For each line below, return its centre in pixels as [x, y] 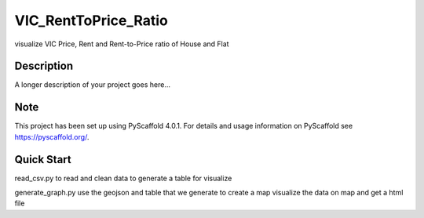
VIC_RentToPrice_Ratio [91, 20]
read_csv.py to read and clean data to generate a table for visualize [123, 178]
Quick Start [43, 160]
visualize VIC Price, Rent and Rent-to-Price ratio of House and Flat [122, 44]
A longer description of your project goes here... [92, 85]
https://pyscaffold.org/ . [52, 136]
